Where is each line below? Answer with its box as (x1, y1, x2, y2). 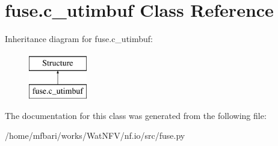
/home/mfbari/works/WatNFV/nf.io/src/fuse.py (5, 129, 185, 142)
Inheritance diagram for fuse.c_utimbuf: (5, 32, 153, 45)
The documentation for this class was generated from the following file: (5, 109, 267, 121)
